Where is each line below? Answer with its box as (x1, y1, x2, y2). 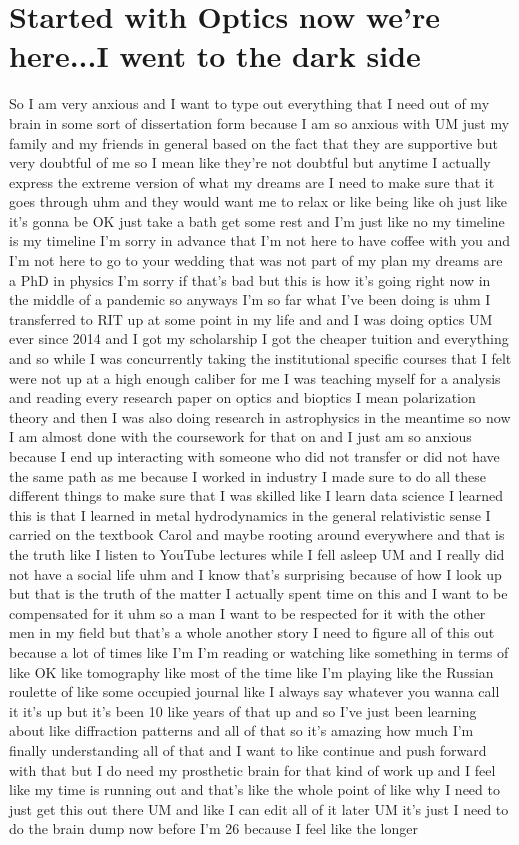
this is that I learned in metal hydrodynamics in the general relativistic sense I (9, 504, 491, 525)
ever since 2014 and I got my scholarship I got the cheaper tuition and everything (9, 328, 509, 349)
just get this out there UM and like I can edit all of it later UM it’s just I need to (9, 798, 509, 819)
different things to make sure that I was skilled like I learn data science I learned (9, 485, 503, 506)
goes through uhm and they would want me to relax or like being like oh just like (9, 191, 508, 212)
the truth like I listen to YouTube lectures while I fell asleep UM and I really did (9, 543, 505, 564)
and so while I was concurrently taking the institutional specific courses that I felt (9, 348, 512, 369)
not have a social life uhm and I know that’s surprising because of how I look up (9, 563, 502, 584)
